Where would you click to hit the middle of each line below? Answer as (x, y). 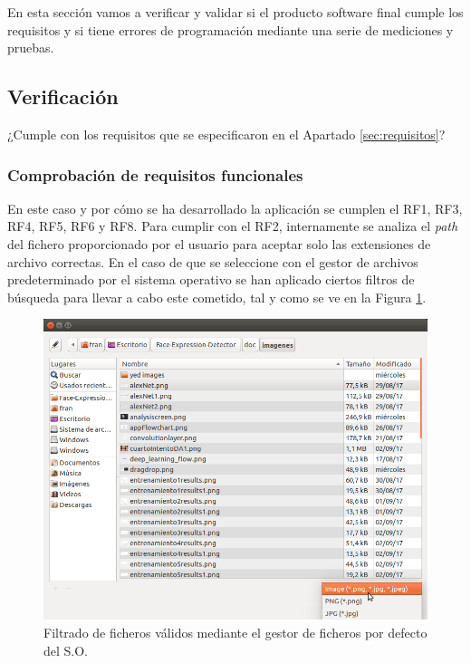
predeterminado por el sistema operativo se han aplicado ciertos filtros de (211, 279)
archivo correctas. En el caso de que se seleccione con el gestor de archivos (213, 261)
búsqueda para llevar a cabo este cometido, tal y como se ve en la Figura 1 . (217, 297)
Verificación (63, 96)
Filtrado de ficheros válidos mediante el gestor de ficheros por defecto (235, 633)
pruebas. (31, 48)
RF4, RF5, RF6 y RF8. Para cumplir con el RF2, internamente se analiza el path (233, 226)
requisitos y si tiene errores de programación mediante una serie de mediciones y (231, 29)
